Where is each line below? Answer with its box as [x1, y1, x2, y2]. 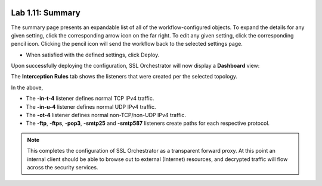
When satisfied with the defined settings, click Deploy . [26, 51, 160, 58]
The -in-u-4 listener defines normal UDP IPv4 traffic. [26, 103, 156, 110]
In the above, [11, 84, 44, 91]
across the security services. [27, 163, 98, 171]
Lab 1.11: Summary [11, 8, 80, 18]
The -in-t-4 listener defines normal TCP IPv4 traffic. [26, 95, 154, 102]
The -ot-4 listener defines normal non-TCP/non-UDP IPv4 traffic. [26, 112, 186, 119]
